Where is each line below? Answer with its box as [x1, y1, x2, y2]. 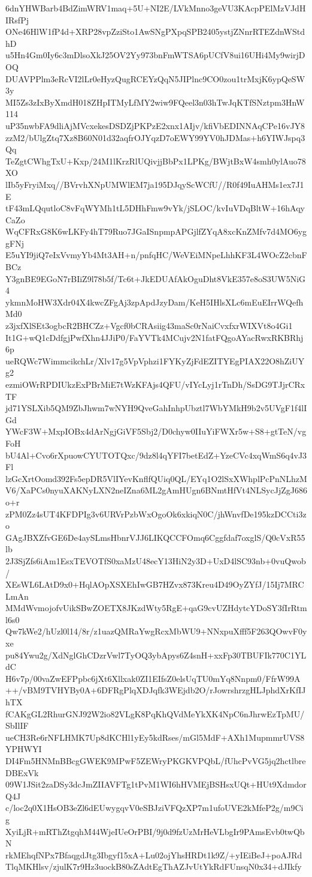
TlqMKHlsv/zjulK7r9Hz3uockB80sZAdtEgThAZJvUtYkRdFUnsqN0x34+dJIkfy [5, 860, 302, 873]
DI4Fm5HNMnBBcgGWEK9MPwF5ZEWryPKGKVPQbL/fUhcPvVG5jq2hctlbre [5, 755, 306, 767]
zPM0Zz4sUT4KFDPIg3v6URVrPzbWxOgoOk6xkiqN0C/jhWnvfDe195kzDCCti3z [5, 507, 307, 520]
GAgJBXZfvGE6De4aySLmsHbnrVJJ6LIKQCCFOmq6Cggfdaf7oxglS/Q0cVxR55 [5, 531, 305, 543]
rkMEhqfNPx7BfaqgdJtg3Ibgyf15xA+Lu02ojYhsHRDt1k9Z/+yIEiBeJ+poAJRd [5, 848, 302, 861]
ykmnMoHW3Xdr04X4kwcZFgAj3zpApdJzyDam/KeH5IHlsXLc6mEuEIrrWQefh [5, 295, 304, 308]
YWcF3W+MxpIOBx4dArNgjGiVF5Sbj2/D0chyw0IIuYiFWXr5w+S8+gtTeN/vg [5, 425, 307, 438]
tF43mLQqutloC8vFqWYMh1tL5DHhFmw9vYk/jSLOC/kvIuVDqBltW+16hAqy [5, 202, 305, 214]
